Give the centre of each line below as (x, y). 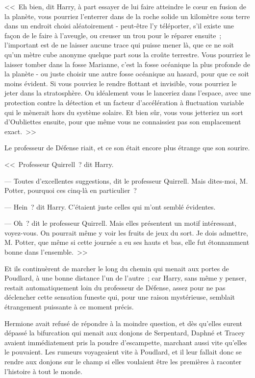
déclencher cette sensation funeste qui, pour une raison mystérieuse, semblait (120, 297)
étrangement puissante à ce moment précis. (69, 307)
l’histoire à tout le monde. (43, 371)
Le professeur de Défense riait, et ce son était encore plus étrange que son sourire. (127, 148)
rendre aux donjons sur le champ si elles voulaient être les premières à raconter (123, 361)
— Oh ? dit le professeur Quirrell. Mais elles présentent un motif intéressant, (120, 223)
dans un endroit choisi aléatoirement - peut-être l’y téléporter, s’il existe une (119, 26)
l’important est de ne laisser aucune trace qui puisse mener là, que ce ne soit (119, 45)
